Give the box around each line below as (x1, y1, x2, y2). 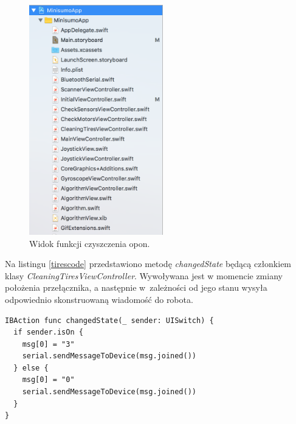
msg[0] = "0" (22, 375, 75, 384)
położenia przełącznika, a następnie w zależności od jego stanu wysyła (5, 281, 267, 294)
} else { (13, 363, 49, 372)
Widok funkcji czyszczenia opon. (29, 237, 150, 249)
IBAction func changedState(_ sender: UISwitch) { (5, 316, 214, 325)
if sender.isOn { (13, 328, 83, 337)
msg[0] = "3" (22, 339, 75, 349)
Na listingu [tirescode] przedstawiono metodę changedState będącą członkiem (5, 257, 292, 270)
